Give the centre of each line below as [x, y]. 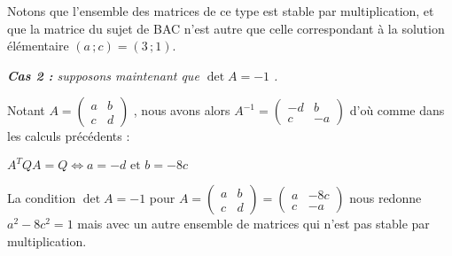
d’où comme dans [397, 110]
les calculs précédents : [69, 136]
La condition [42, 198]
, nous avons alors [182, 110]
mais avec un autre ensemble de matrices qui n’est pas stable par [253, 224]
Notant [26, 110]
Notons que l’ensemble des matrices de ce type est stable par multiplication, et [221, 11]
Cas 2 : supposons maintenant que [103, 75]
